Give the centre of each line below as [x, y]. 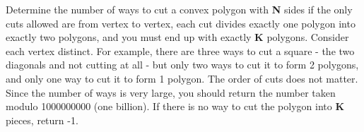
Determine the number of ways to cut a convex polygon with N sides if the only [179, 9]
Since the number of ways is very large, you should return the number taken [171, 92]
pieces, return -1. [42, 120]
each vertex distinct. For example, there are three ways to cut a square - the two [180, 50]
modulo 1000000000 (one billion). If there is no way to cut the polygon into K [175, 106]
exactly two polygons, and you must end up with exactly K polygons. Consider [177, 37]
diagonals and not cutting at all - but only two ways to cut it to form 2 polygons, [182, 65]
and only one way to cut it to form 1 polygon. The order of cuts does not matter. [182, 78]
